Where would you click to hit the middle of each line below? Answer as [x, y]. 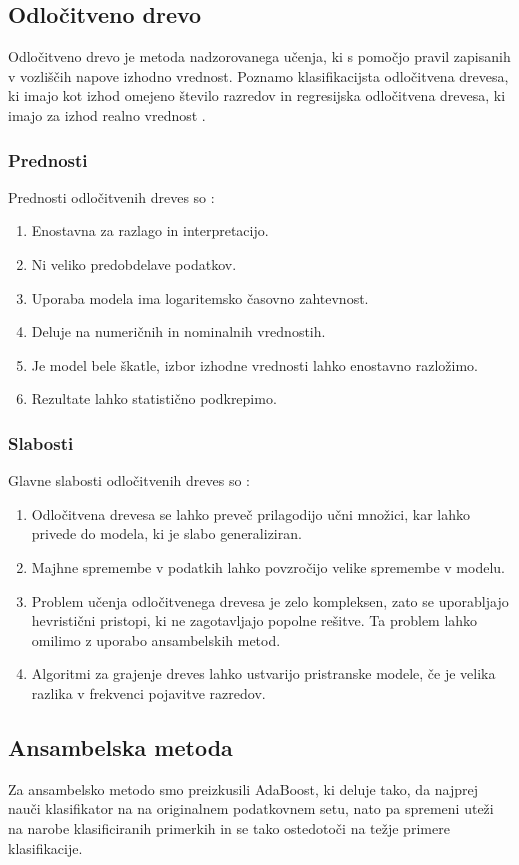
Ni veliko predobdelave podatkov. [134, 263]
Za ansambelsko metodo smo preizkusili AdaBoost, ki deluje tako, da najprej [243, 788]
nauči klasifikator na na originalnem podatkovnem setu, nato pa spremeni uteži [251, 808]
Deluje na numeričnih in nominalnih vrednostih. [178, 331]
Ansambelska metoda [120, 746]
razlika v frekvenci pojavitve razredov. [148, 692]
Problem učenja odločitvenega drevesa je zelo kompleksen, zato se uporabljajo [270, 600]
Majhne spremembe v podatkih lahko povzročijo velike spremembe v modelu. [268, 566]
